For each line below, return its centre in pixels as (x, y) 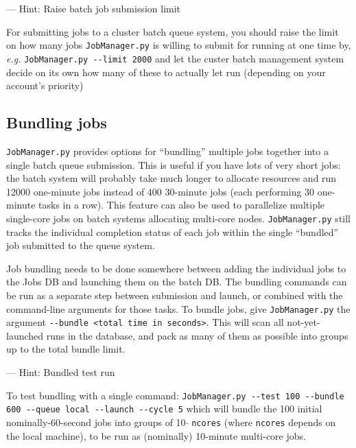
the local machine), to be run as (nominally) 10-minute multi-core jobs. (156, 435)
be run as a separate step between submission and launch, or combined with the (175, 295)
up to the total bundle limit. (66, 349)
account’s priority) (45, 85)
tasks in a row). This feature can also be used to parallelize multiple (182, 205)
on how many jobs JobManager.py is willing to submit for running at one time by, (179, 45)
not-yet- (304, 322)
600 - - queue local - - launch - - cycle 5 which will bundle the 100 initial (164, 409)
